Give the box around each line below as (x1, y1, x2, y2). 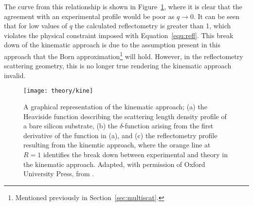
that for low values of (4, 21, 68, 31)
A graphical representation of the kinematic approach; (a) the (23, 102, 207, 112)
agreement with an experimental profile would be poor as (4, 11, 175, 21)
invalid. (4, 70, 26, 80)
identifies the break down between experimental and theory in (43, 149, 228, 160)
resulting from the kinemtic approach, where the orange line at (23, 140, 211, 150)
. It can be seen (193, 11, 240, 21)
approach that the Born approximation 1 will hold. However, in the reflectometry (4, 49, 243, 61)
